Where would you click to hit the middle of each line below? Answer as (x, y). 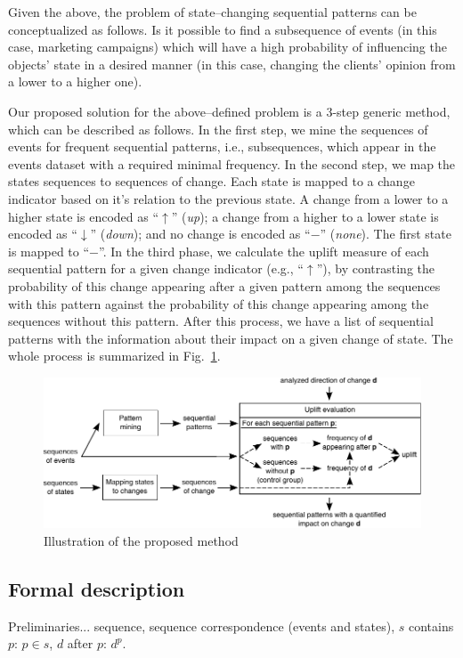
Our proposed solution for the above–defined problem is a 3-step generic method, (229, 111)
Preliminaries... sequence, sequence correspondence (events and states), (202, 626)
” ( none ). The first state (386, 234)
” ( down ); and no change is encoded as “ (200, 234)
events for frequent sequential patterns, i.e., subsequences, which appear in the (222, 146)
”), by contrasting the (376, 268)
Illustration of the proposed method (141, 540)
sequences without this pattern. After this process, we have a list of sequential (221, 321)
